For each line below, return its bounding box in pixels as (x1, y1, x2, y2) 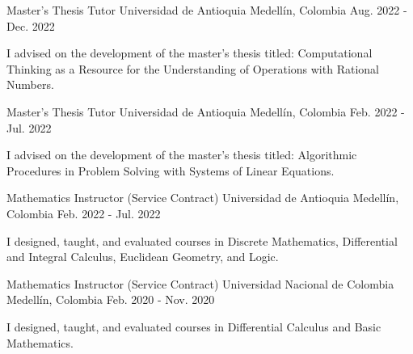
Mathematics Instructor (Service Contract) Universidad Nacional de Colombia (6, 275, 394, 292)
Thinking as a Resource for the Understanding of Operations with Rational (6, 60, 379, 77)
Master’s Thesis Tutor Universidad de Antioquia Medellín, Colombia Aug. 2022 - (6, 2, 407, 18)
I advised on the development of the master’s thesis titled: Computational (6, 44, 373, 61)
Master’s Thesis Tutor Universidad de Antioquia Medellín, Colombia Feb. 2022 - (6, 103, 405, 120)
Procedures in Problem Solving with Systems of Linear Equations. (6, 162, 335, 179)
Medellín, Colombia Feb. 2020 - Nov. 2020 (6, 291, 215, 308)
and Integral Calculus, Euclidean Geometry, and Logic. (6, 248, 279, 265)
